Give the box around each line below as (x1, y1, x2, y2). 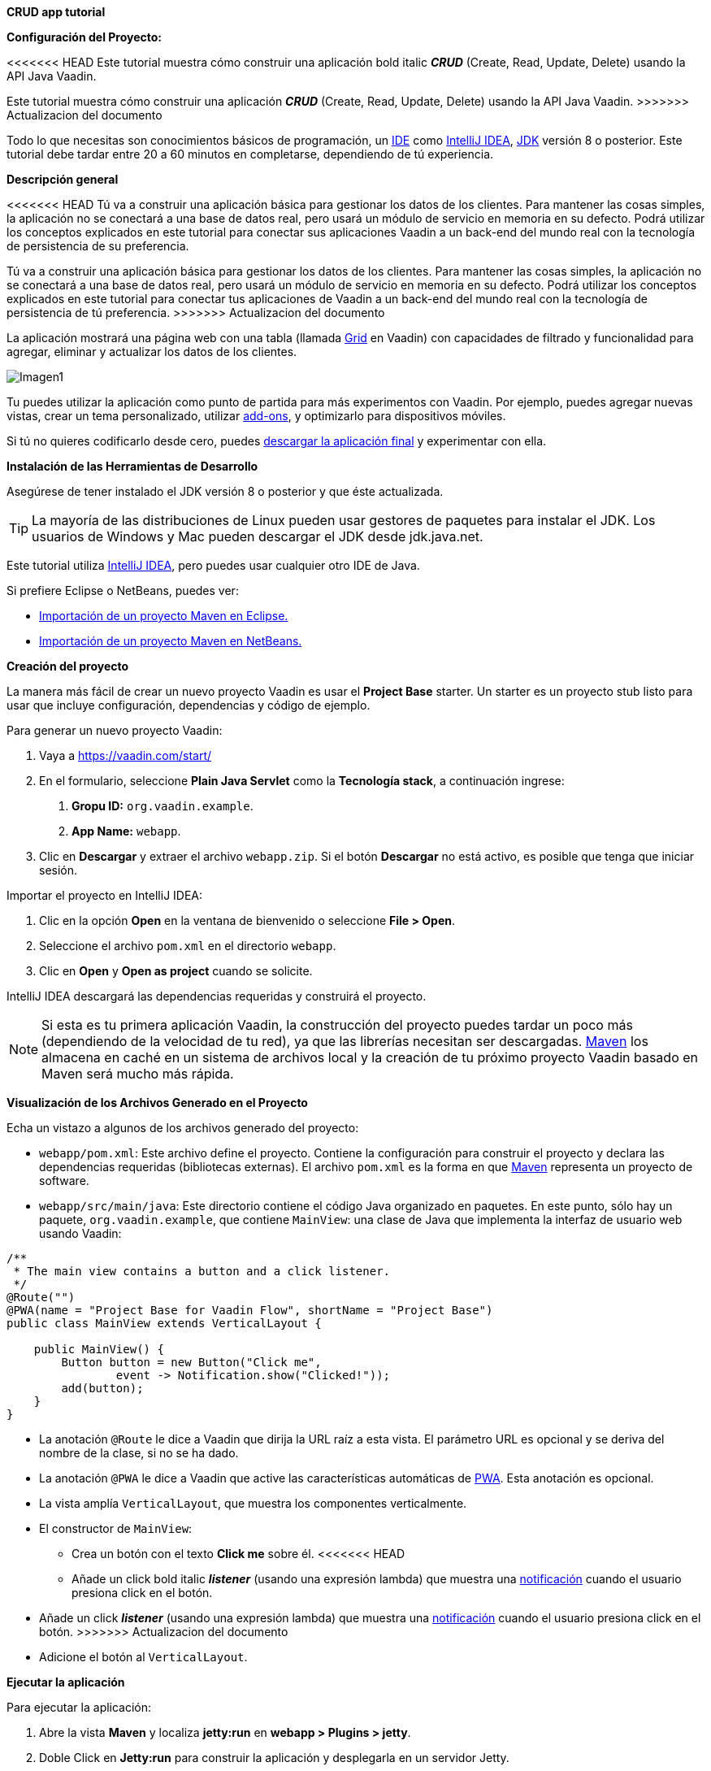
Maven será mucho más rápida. (41, 1066, 234, 1082)
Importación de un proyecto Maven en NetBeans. (39, 634, 302, 648)
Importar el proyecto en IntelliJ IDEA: (7, 888, 203, 902)
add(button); (61, 1382, 144, 1395)
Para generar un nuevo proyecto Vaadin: (7, 723, 223, 737)
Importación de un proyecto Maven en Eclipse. (39, 609, 288, 623)
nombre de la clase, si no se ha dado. (39, 1446, 239, 1460)
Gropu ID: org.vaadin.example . (72, 799, 254, 813)
